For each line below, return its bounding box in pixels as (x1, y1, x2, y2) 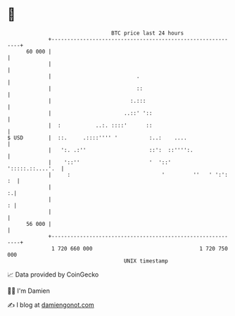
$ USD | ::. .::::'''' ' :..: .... (7, 134, 188, 141)
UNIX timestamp (123, 257, 169, 265)
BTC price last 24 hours (111, 30, 184, 37)
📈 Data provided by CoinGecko (7, 270, 99, 279)
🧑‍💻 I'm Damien (7, 286, 51, 295)
